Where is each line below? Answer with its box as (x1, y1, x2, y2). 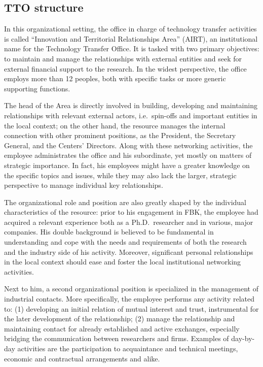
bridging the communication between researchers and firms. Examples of (4, 333, 229, 344)
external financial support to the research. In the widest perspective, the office (4, 63, 247, 74)
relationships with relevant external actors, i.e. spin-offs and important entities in (4, 110, 257, 120)
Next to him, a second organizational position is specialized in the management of (4, 283, 258, 294)
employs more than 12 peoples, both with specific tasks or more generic (4, 73, 226, 84)
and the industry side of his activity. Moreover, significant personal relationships (4, 246, 253, 257)
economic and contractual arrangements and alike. (4, 353, 160, 363)
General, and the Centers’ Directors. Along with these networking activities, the (4, 140, 253, 150)
